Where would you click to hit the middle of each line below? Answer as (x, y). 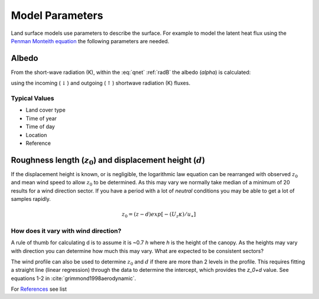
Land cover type (46, 110)
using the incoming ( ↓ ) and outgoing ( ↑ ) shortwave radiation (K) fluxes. (101, 83)
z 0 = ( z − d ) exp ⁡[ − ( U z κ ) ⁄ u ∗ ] (159, 215)
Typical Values (32, 98)
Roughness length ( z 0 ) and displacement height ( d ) (108, 161)
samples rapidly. (31, 199)
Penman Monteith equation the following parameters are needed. (90, 41)
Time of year (41, 118)
